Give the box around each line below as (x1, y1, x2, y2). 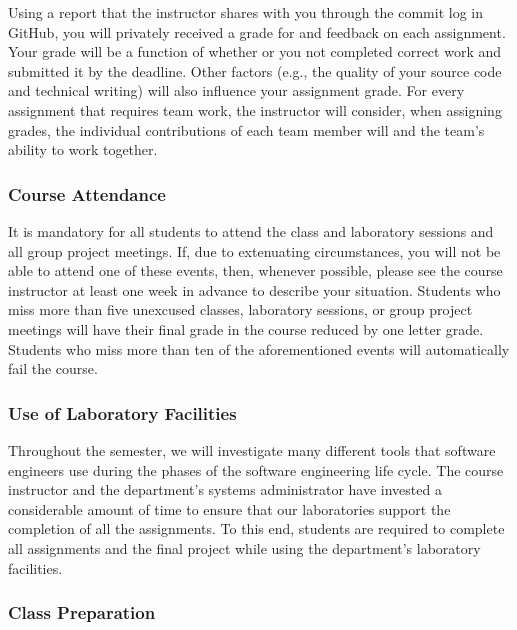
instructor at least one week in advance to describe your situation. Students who (8, 279, 501, 300)
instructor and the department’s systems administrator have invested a (8, 479, 442, 500)
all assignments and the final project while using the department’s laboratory (8, 537, 481, 558)
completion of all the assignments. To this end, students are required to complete (8, 518, 505, 539)
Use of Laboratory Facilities (8, 400, 237, 425)
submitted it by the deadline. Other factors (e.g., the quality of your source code (8, 60, 502, 81)
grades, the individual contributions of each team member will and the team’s (8, 119, 485, 140)
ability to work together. (8, 139, 158, 160)
